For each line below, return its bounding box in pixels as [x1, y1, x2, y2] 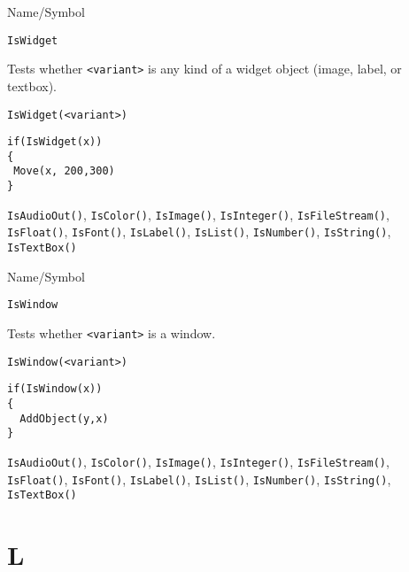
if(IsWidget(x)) [7, 135, 103, 149]
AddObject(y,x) [19, 412, 109, 425]
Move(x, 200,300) [13, 165, 115, 178]
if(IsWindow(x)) [7, 383, 103, 396]
